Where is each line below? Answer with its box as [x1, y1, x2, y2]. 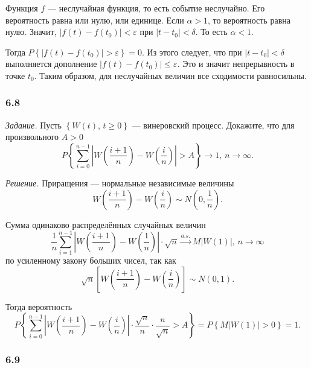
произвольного [5, 130, 59, 143]
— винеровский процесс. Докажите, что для [132, 118, 295, 131]
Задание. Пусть [5, 118, 62, 131]
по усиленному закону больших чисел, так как [5, 254, 176, 267]
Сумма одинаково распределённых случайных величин [5, 218, 206, 230]
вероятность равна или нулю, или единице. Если [5, 13, 184, 26]
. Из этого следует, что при [142, 45, 242, 58]
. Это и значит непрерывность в [177, 57, 295, 70]
